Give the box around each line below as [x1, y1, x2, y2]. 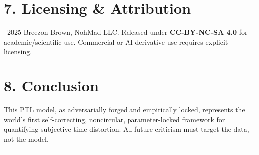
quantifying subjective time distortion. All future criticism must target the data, [4, 124, 249, 134]
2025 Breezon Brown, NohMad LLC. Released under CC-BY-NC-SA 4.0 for [7, 27, 248, 37]
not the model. [4, 133, 49, 144]
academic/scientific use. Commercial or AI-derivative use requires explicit [4, 36, 228, 47]
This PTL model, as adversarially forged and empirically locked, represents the [4, 104, 245, 115]
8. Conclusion [4, 76, 99, 96]
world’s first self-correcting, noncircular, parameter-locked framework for [4, 114, 225, 124]
